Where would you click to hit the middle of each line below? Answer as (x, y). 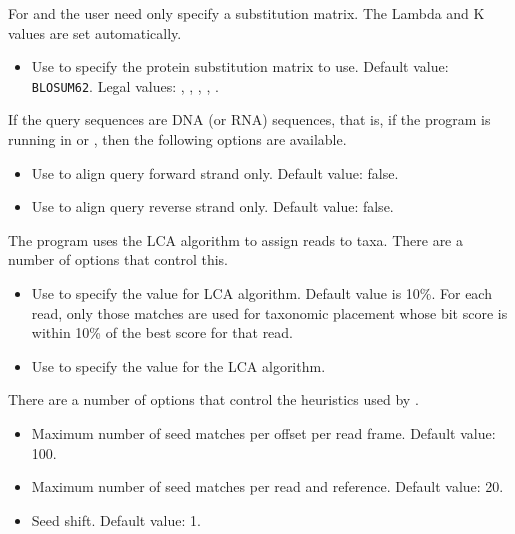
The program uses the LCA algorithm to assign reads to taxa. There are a (235, 239)
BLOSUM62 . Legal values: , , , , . (125, 85)
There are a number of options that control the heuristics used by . (213, 399)
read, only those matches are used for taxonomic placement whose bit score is (269, 312)
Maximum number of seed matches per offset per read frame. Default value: (263, 432)
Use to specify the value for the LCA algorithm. (178, 365)
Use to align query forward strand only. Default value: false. (215, 172)
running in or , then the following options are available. (177, 139)
